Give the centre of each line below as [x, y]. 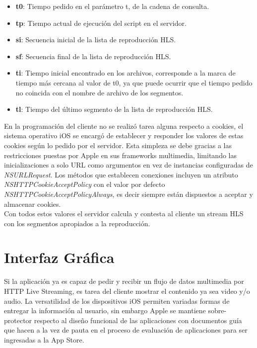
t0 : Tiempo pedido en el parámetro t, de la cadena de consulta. [112, 6]
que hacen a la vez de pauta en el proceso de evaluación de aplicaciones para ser [126, 330]
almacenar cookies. [32, 204]
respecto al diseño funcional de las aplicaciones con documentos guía [138, 320]
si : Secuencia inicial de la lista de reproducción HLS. [96, 40]
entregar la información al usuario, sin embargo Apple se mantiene [105, 310]
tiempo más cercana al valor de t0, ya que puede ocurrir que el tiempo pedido [134, 82]
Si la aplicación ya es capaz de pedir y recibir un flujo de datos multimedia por [124, 281]
